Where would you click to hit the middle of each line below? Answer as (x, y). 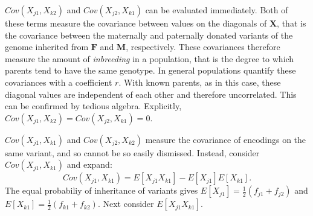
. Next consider (126, 204)
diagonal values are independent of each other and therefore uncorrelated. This (151, 94)
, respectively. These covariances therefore (203, 47)
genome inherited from (47, 47)
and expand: (89, 164)
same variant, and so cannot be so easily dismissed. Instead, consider (132, 152)
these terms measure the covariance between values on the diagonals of (136, 23)
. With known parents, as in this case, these (200, 82)
